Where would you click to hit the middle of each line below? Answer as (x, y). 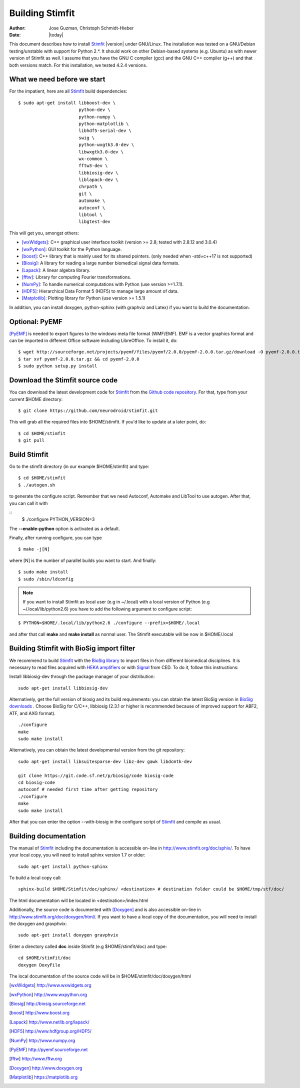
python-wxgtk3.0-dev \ (106, 145)
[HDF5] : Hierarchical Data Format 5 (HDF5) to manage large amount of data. (100, 291)
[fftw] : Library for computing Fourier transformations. (76, 277)
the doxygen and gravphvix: (38, 923)
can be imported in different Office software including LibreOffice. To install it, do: (93, 340)
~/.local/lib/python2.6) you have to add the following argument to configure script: (107, 609)
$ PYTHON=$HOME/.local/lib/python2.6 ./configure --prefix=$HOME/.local (109, 623)
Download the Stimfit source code (63, 380)
